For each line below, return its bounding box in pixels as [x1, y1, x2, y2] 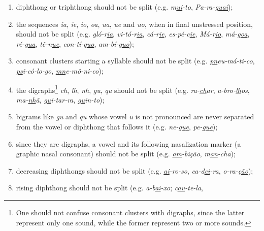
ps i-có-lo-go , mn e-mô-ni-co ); [16, 65, 104, 76]
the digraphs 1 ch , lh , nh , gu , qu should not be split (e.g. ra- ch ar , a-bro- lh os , [16, 83, 250, 95]
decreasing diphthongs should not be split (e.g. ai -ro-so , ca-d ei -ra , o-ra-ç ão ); [16, 165, 253, 176]
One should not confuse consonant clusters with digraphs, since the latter [16, 207, 245, 217]
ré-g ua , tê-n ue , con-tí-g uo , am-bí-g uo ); [16, 38, 134, 49]
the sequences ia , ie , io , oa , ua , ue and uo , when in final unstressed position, [16, 18, 253, 29]
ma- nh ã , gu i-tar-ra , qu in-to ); [16, 94, 105, 105]
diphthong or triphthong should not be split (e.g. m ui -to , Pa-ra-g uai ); [16, 2, 233, 12]
